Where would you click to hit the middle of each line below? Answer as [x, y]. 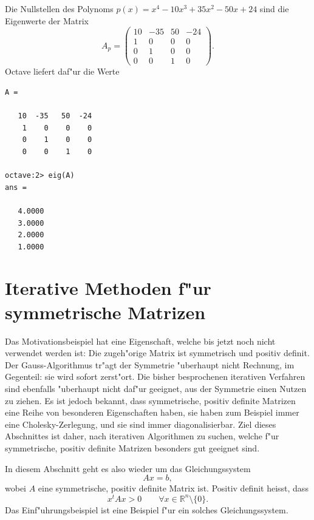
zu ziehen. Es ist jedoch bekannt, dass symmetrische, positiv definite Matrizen [150, 400]
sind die [274, 8]
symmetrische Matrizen [105, 312]
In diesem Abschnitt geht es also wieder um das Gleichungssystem [128, 468]
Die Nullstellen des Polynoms [59, 8]
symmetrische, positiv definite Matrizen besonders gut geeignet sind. [132, 447]
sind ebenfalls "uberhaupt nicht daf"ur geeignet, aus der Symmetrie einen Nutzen [156, 388]
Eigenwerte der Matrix [47, 20]
